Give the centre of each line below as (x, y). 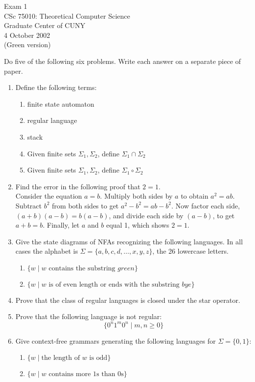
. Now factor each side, (206, 205)
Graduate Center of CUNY (45, 25)
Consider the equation (49, 196)
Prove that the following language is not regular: (88, 316)
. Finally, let (61, 225)
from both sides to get (85, 205)
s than (106, 374)
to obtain (194, 196)
